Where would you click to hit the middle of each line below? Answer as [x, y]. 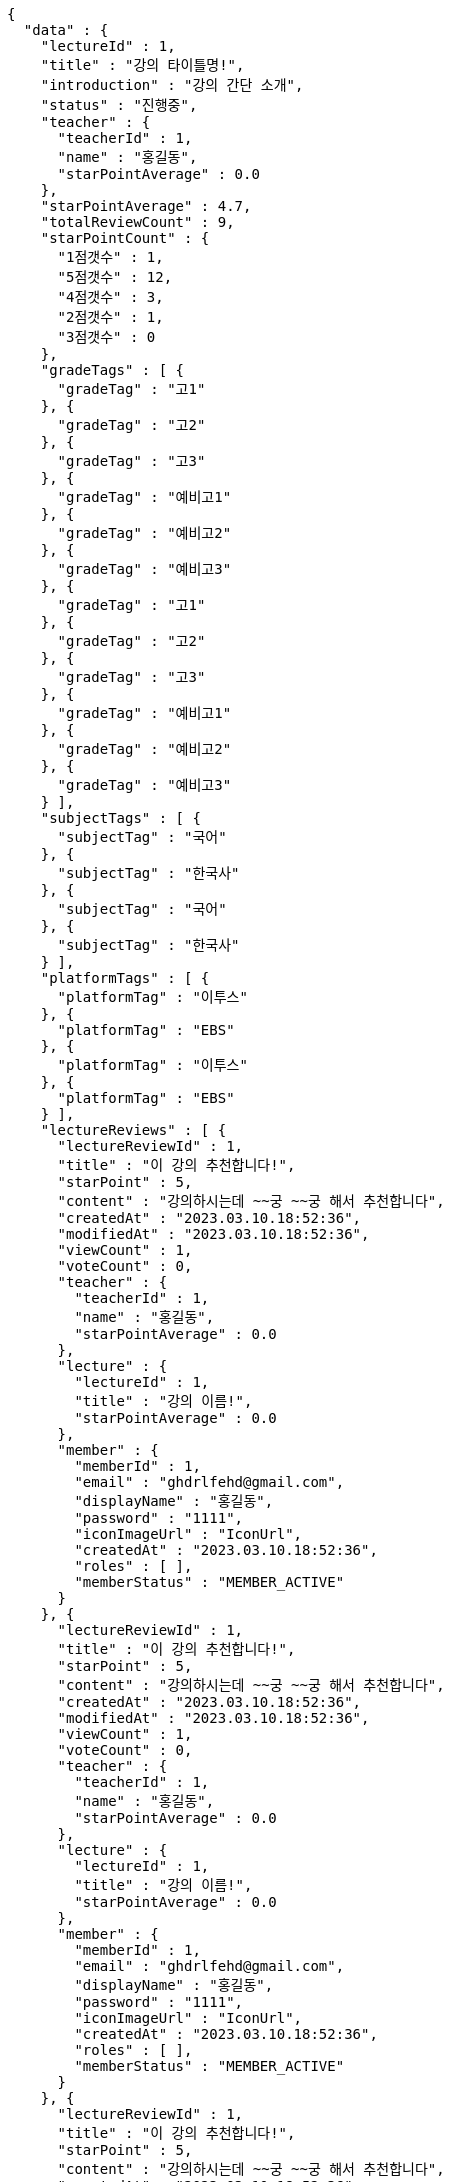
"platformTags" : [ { [125, 978]
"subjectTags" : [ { [120, 818]
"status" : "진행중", [119, 105]
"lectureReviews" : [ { [133, 1130]
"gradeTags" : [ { [112, 370]
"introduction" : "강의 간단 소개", [172, 85]
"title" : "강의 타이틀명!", [142, 65]
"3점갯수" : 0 [106, 337]
